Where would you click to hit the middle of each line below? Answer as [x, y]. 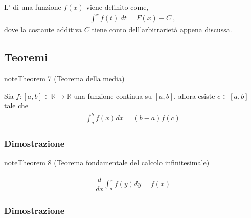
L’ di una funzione [33, 7]
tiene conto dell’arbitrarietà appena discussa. [162, 29]
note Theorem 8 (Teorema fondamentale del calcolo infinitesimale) [107, 162]
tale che [16, 106]
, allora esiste [195, 95]
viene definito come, [117, 7]
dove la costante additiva [43, 29]
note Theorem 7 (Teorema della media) [64, 78]
